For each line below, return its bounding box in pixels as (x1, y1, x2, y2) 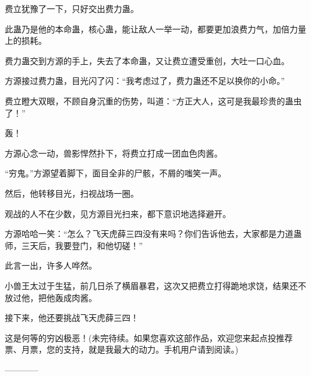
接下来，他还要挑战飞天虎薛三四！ (5, 311, 139, 324)
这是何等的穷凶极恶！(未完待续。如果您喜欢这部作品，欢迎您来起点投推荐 (5, 331, 293, 344)
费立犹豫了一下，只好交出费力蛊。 (5, 2, 139, 14)
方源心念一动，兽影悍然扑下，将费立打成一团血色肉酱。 (5, 146, 222, 159)
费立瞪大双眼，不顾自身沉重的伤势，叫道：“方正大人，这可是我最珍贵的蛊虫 (5, 94, 302, 107)
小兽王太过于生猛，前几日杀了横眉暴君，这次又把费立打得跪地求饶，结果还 (5, 279, 298, 291)
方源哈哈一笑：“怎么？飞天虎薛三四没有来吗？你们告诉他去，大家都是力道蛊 (5, 227, 302, 240)
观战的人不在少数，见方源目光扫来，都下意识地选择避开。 (5, 207, 231, 219)
